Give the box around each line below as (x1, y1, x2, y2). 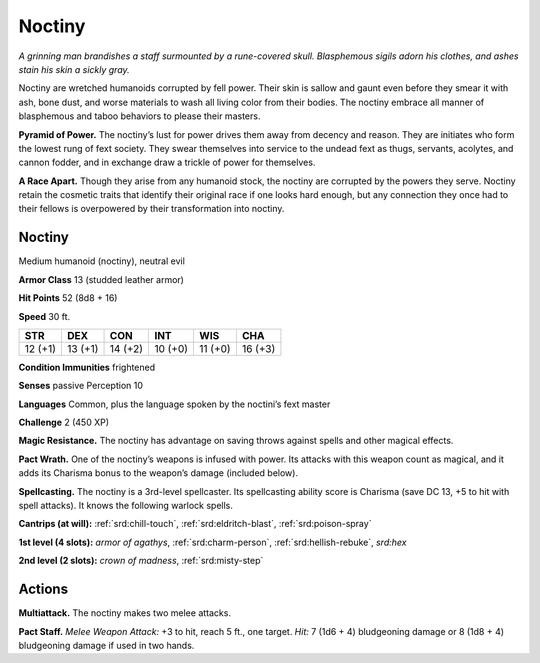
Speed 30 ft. (18, 310, 71, 322)
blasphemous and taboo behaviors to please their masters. (18, 110, 261, 122)
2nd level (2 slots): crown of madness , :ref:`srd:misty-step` (18, 555, 264, 567)
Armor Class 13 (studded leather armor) (18, 273, 185, 285)
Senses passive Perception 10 (18, 380, 144, 392)
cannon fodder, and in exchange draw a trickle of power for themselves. (18, 156, 316, 169)
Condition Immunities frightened (18, 361, 156, 373)
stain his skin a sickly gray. (18, 63, 130, 75)
